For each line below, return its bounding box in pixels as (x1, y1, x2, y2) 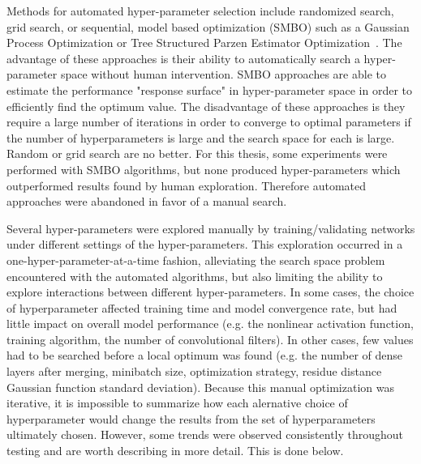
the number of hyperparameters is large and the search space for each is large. (6, 129, 395, 146)
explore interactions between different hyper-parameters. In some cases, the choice (6, 283, 415, 300)
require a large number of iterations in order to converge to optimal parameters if (6, 113, 411, 130)
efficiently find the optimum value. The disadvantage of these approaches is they (6, 97, 406, 114)
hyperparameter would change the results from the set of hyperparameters (6, 410, 376, 427)
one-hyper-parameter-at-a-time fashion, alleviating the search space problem (6, 251, 385, 268)
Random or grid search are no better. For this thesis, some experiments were (6, 145, 388, 162)
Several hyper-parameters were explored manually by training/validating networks (6, 219, 415, 236)
